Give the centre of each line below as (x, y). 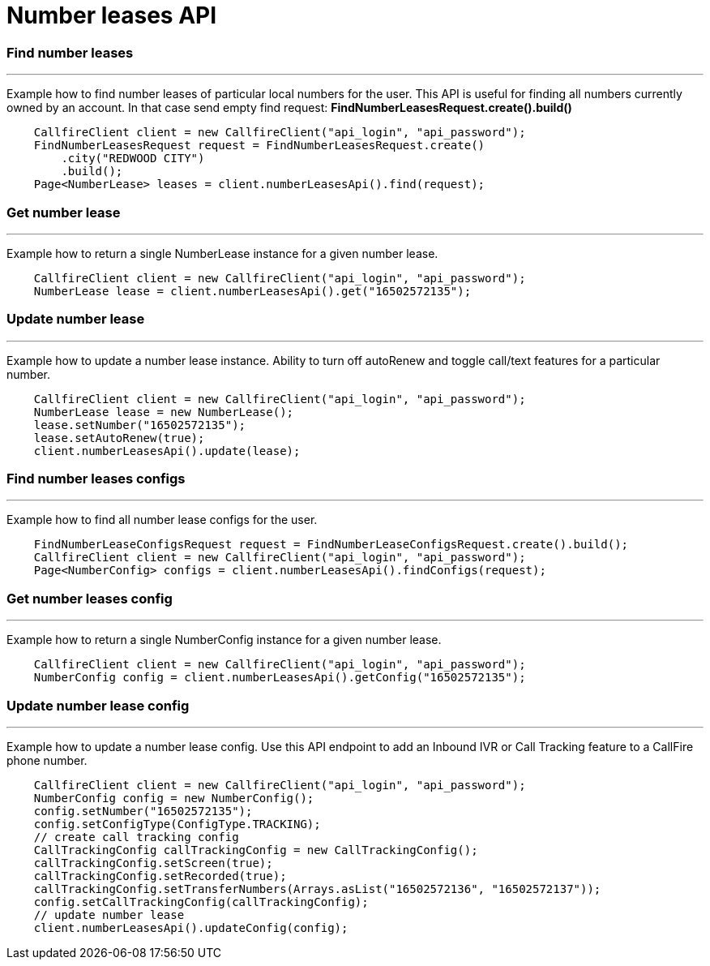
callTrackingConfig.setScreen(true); (153, 863)
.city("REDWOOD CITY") (133, 159)
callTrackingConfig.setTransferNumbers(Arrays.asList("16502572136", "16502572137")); (317, 889)
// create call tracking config (136, 837)
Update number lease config (98, 705)
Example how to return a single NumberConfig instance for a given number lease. (224, 640)
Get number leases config (90, 598)
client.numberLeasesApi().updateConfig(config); (191, 927)
